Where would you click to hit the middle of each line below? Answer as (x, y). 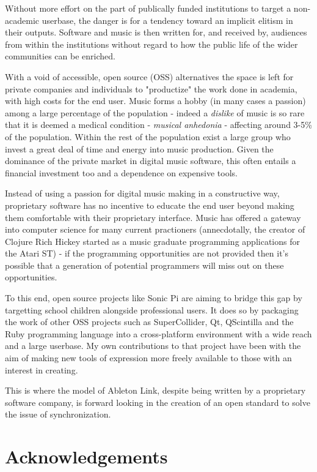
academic (22, 20)
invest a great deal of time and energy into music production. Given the (139, 148)
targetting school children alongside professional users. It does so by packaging (152, 309)
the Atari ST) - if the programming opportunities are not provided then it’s (147, 253)
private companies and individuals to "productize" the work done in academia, (151, 88)
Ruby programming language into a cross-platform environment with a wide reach (158, 333)
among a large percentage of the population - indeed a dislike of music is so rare (155, 112)
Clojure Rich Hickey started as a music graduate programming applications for (152, 241)
